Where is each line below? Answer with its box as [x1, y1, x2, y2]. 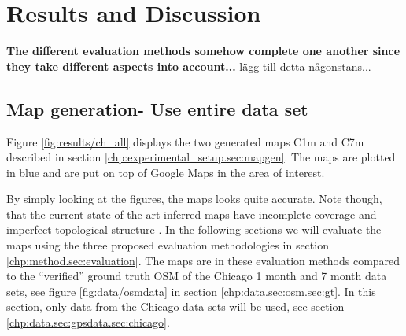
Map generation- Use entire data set [6, 96, 308, 120]
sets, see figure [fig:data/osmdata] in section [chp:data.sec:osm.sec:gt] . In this [6, 282, 376, 299]
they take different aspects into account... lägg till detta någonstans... [6, 57, 371, 74]
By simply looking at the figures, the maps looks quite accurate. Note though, [6, 190, 382, 207]
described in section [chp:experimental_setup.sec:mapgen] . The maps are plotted [6, 149, 396, 165]
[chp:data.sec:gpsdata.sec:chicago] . [6, 314, 170, 330]
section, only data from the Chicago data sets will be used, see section [6, 298, 345, 315]
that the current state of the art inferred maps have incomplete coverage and [6, 205, 377, 222]
